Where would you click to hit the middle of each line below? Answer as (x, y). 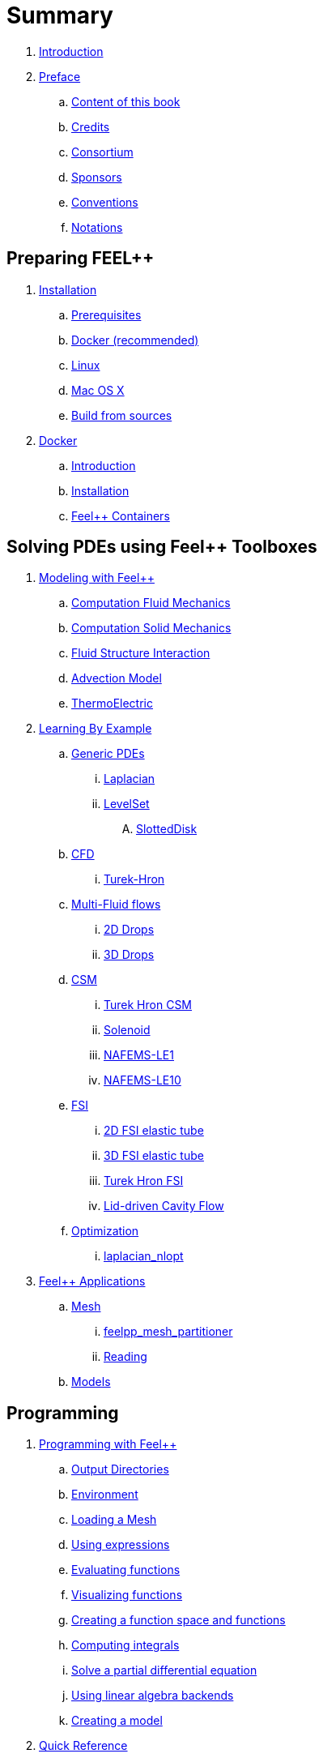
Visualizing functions (127, 1595)
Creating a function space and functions (178, 1620)
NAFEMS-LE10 (142, 1080)
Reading (125, 1357)
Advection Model (117, 678)
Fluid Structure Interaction (141, 653)
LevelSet (127, 804)
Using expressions (121, 1545)
